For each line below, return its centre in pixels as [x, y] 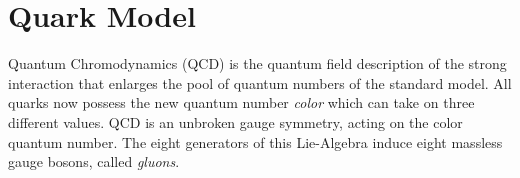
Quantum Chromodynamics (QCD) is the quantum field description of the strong [257, 63]
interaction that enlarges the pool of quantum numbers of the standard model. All [260, 82]
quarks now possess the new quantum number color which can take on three [241, 102]
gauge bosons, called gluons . [94, 161]
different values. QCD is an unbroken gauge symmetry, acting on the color [235, 121]
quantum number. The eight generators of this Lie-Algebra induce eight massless [255, 141]
